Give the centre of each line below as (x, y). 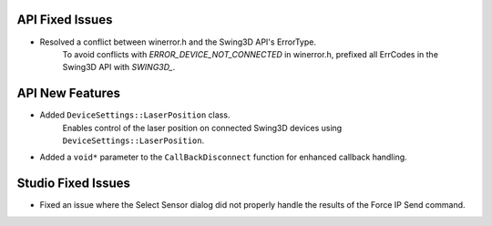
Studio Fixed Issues (74, 184)
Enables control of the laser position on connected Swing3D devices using (202, 128)
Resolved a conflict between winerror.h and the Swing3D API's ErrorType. (178, 42)
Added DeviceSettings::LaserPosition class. (135, 115)
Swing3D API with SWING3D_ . (119, 67)
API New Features (68, 93)
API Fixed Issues (65, 20)
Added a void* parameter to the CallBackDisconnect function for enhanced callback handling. (223, 157)
